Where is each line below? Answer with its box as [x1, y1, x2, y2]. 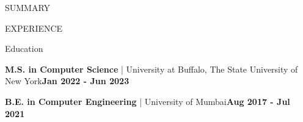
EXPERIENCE [5, 21, 63, 34]
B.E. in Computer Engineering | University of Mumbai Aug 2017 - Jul [5, 95, 290, 107]
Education [5, 42, 43, 55]
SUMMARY [5, 1, 51, 13]
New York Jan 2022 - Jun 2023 [5, 74, 130, 87]
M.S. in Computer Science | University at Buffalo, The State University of [5, 62, 298, 75]
